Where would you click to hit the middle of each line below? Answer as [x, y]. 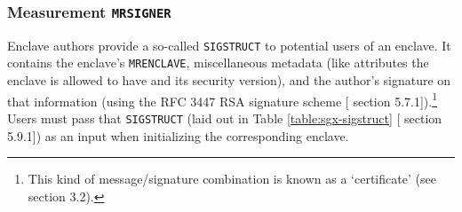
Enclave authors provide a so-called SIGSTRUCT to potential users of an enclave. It [229, 45]
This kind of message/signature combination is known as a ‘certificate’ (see [232, 179]
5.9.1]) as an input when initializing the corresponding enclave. [178, 135]
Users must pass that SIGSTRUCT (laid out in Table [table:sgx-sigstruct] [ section [225, 118]
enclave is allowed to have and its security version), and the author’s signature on [229, 80]
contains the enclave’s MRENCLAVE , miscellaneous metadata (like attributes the [218, 63]
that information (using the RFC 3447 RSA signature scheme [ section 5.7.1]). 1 [222, 99]
